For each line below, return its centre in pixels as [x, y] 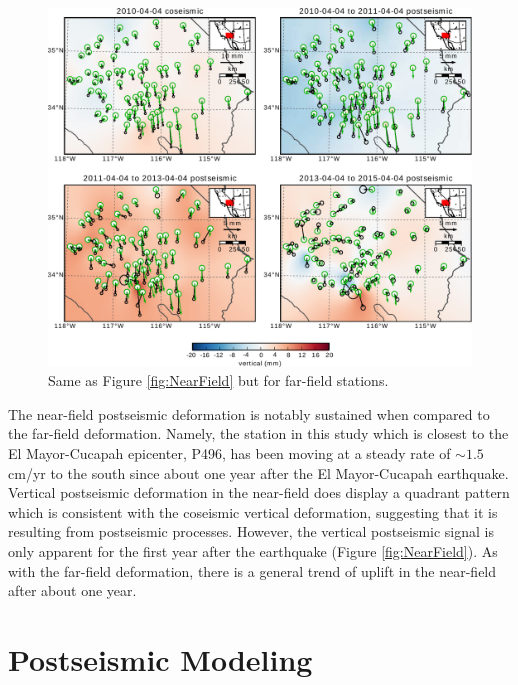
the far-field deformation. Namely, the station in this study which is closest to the [258, 433]
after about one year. [72, 590]
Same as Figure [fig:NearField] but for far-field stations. [218, 380]
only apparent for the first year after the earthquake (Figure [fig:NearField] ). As [253, 550]
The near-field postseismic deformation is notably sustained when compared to [249, 413]
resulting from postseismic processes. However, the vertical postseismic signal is [251, 531]
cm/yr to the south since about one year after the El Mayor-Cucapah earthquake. [258, 472]
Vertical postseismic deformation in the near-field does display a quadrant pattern [259, 492]
